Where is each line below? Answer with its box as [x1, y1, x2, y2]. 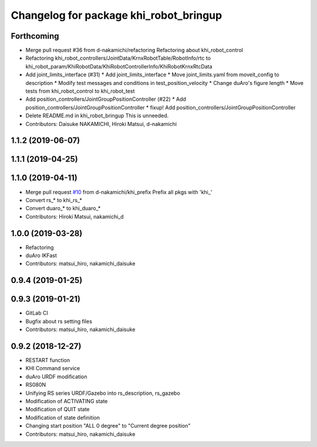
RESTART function [25, 356, 70, 363]
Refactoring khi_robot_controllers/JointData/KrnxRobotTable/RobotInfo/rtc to [25, 54, 211, 62]
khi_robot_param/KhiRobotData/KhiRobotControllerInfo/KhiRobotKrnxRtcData [25, 63, 213, 70]
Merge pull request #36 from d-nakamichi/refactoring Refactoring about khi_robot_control [25, 47, 244, 54]
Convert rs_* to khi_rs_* [25, 196, 82, 203]
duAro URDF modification [25, 373, 87, 380]
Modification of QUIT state [25, 406, 90, 413]
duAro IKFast [25, 252, 57, 259]
